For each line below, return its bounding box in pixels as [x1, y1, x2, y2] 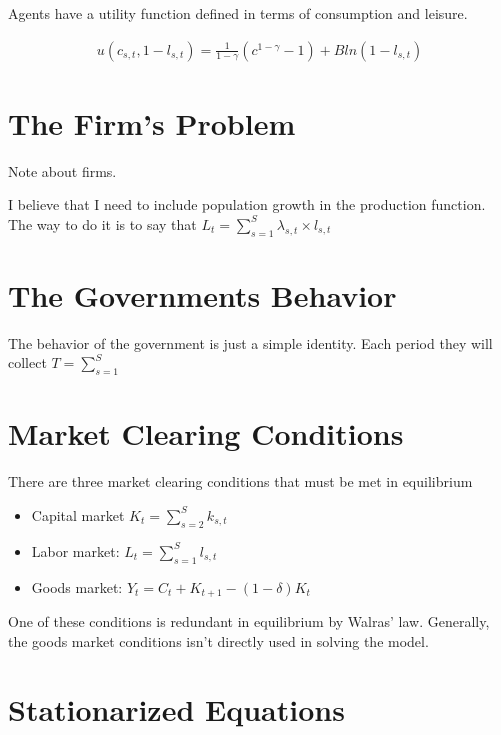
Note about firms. [8, 160, 117, 181]
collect [8, 352, 47, 373]
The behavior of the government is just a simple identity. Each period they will [8, 332, 493, 353]
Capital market [31, 504, 125, 525]
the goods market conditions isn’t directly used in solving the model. [8, 630, 429, 651]
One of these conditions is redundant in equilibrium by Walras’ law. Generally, [8, 611, 490, 632]
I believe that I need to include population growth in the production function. [8, 194, 486, 215]
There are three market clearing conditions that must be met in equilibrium [8, 471, 473, 492]
